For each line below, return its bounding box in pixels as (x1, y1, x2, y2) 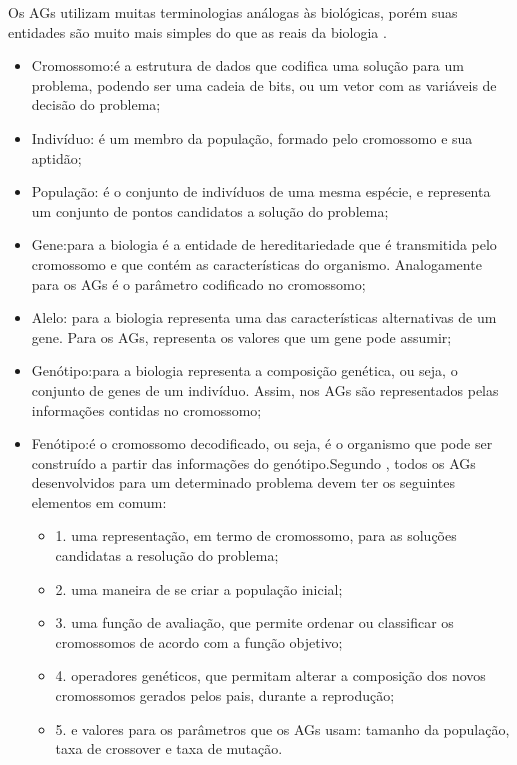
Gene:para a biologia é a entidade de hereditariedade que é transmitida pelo (31, 234, 497, 255)
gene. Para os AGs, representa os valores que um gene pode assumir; (31, 326, 452, 347)
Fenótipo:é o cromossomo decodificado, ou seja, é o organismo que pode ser (31, 433, 493, 454)
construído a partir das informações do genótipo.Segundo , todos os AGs (31, 452, 476, 473)
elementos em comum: (31, 491, 167, 512)
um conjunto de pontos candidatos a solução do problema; (31, 200, 389, 221)
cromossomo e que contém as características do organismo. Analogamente (31, 253, 482, 274)
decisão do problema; (31, 94, 161, 115)
